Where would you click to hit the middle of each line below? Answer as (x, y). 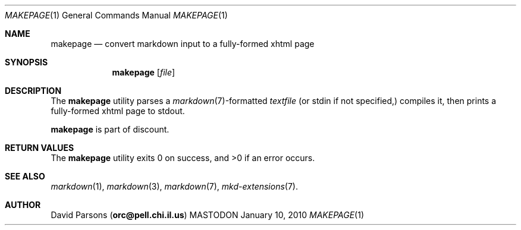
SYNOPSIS (26, 62)
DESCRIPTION (33, 91)
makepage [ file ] (144, 72)
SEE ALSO (25, 176)
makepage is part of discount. (110, 129)
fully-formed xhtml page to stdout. (118, 111)
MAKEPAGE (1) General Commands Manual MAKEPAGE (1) (116, 15)
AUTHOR (23, 205)
